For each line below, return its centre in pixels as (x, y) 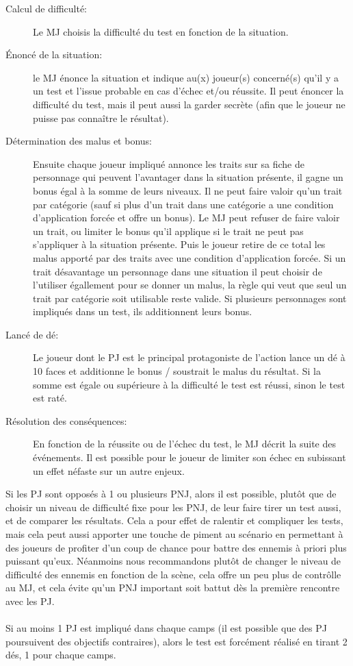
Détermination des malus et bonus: (79, 141)
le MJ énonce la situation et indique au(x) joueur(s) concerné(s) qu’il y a (186, 77)
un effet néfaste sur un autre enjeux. (109, 470)
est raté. (50, 398)
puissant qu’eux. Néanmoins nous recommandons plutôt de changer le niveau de (173, 561)
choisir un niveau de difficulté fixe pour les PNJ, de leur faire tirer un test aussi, (173, 507)
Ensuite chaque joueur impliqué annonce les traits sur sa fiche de (169, 163)
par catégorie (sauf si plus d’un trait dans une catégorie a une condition (183, 204)
